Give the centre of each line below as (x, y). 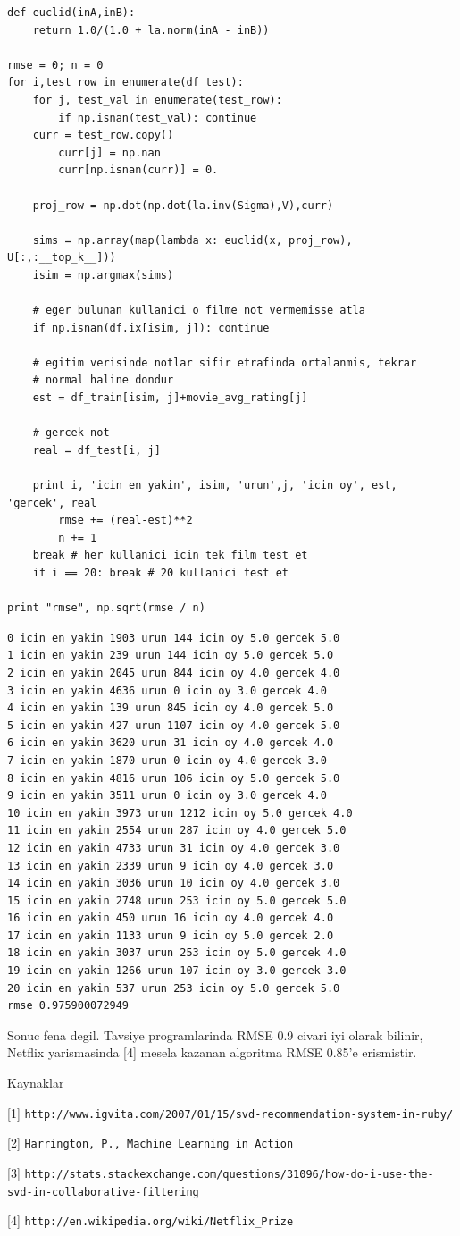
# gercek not (71, 433)
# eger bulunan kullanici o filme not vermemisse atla (199, 311)
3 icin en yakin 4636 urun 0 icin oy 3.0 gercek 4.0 (167, 690)
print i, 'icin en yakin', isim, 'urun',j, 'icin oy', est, (215, 486)
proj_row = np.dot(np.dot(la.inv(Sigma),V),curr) (183, 205)
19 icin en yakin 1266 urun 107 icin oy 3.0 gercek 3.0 (177, 971)
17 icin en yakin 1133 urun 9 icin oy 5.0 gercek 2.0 (171, 935)
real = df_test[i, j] (96, 450)
